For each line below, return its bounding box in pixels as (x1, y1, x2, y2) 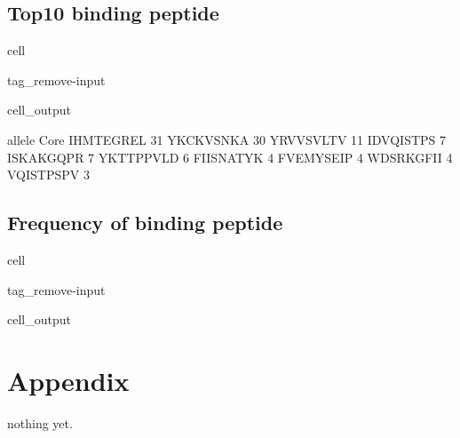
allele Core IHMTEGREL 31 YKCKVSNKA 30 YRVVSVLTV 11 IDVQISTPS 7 (7, 130, 447, 148)
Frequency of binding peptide (7, 209, 283, 236)
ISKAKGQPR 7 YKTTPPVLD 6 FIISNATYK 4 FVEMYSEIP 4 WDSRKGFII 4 (7, 147, 453, 166)
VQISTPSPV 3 (7, 165, 90, 184)
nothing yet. (7, 413, 73, 432)
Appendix (7, 362, 130, 398)
